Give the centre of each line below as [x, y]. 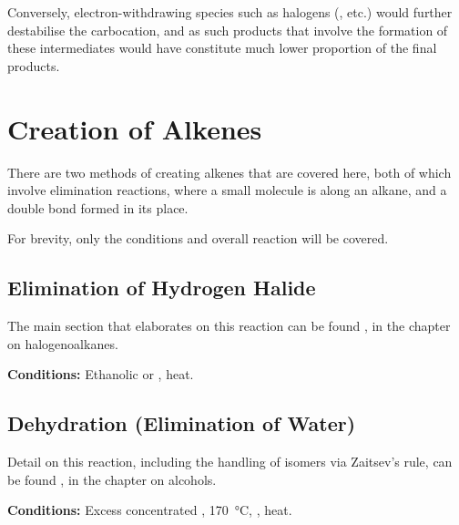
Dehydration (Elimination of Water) [182, 423]
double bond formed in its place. [98, 207]
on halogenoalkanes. [63, 343]
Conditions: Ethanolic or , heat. [101, 374]
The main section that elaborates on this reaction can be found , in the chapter [229, 326]
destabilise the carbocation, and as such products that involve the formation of [228, 30]
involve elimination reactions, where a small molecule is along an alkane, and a [227, 190]
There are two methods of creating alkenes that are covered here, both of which [229, 172]
